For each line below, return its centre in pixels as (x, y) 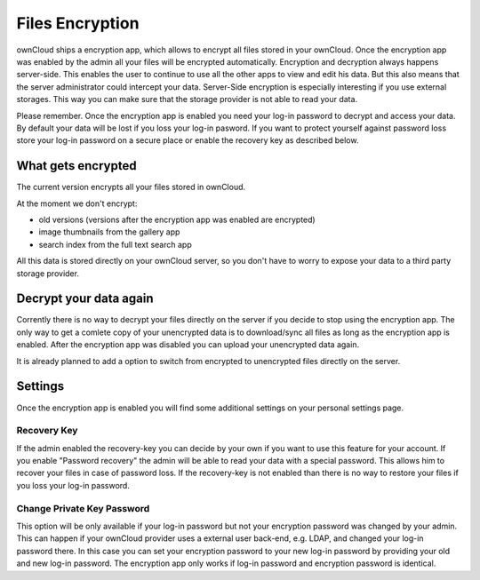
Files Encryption (78, 23)
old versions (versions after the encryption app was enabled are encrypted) (177, 219)
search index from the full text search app (115, 244)
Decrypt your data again (85, 299)
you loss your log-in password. (73, 485)
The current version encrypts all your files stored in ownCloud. (131, 187)
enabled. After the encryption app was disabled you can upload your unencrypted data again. (188, 345)
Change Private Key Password (83, 508)
